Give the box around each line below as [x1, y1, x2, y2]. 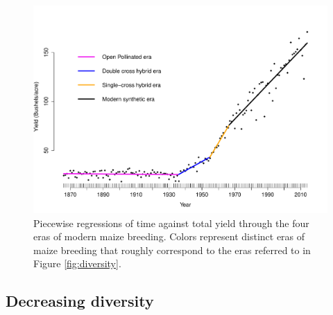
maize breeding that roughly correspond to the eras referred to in [33, 242, 311, 257]
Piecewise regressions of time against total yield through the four [33, 215, 309, 230]
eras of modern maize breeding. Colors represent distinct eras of [33, 229, 305, 244]
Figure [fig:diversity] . [33, 256, 121, 271]
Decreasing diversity [6, 290, 154, 312]
